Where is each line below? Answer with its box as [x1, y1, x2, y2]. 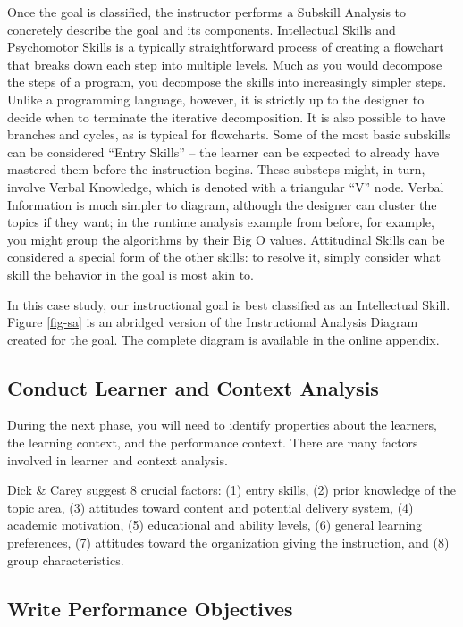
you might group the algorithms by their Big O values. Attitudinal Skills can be [7, 230, 445, 248]
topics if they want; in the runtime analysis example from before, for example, [7, 213, 434, 231]
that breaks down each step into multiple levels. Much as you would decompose [7, 54, 442, 73]
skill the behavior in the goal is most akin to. [7, 264, 254, 283]
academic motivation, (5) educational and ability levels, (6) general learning [7, 515, 423, 534]
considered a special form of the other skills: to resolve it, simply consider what [7, 247, 441, 266]
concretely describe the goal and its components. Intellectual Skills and [7, 20, 396, 38]
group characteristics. [7, 550, 124, 569]
